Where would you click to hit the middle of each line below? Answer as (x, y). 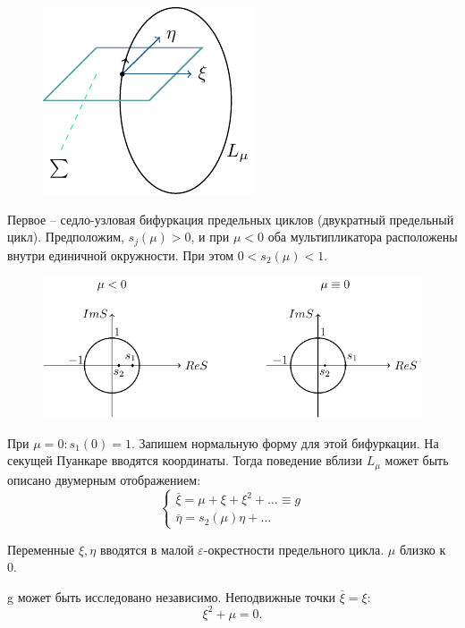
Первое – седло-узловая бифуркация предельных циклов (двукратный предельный (231, 219)
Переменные (41, 549)
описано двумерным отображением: (104, 479)
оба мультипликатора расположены (363, 237)
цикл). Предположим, (66, 237)
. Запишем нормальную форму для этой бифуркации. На (285, 442)
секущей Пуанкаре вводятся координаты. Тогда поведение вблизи (185, 460)
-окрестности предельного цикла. (294, 549)
